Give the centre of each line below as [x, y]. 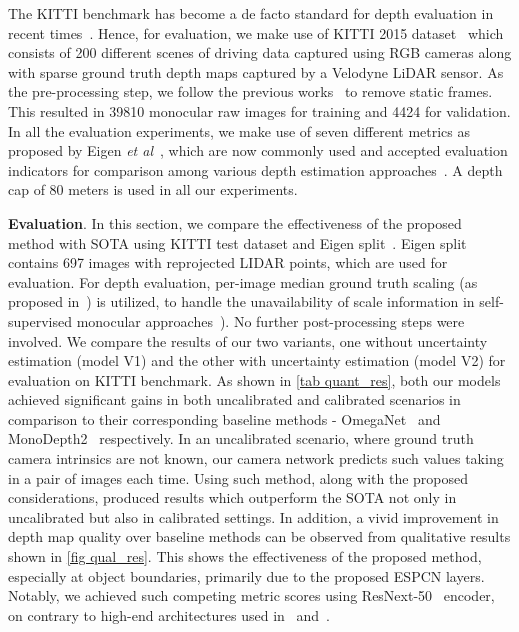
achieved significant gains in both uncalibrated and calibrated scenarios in [234, 399]
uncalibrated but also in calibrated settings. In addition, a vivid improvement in [253, 516]
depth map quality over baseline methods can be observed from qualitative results [259, 536]
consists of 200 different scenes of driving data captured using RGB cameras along [260, 52]
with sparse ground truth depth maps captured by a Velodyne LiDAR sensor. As [256, 71]
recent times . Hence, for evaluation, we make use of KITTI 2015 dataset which [256, 32]
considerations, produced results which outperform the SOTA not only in [232, 497]
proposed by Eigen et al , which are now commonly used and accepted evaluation [258, 150]
